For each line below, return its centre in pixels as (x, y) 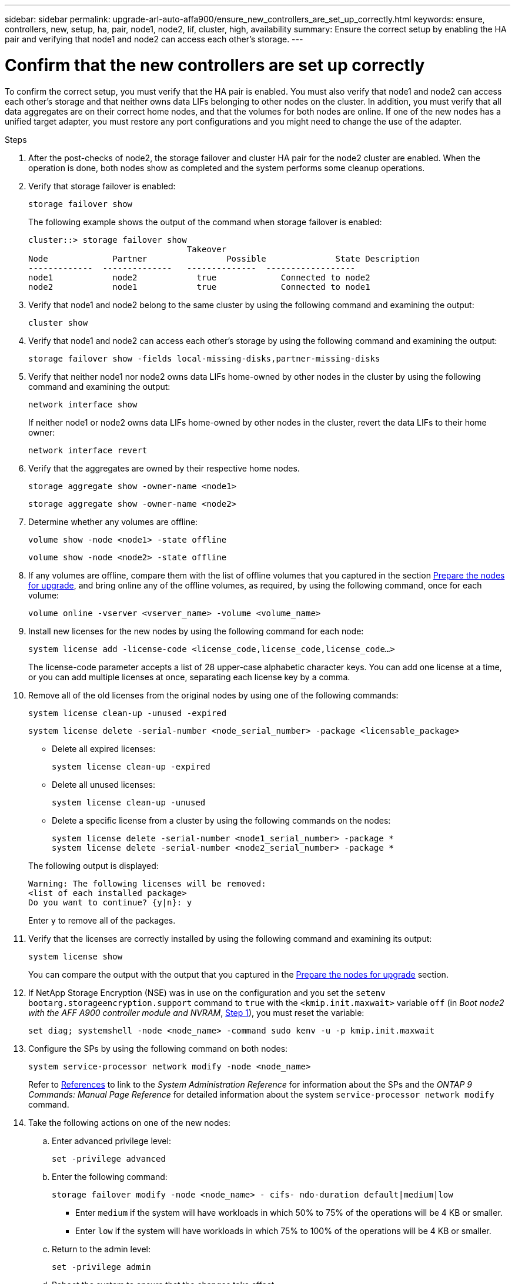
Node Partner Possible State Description (224, 258)
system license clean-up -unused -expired (128, 713)
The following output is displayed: (93, 865)
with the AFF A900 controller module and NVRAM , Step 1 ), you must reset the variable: (196, 1012)
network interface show (83, 404)
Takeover (207, 249)
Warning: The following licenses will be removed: (147, 883)
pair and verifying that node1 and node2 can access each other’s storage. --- (154, 39)
